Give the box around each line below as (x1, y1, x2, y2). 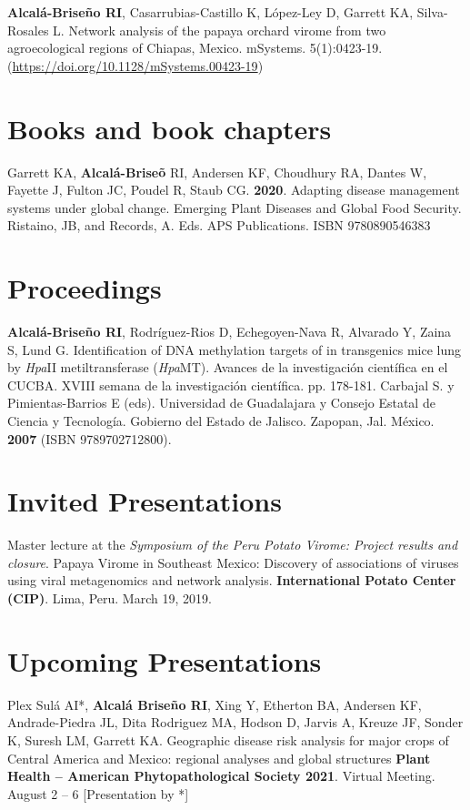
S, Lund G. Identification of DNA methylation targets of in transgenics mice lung (7, 339, 461, 359)
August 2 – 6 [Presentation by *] (7, 784, 189, 803)
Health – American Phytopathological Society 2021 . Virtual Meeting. (7, 766, 435, 785)
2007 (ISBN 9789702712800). (7, 429, 172, 448)
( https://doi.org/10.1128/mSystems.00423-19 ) (7, 56, 264, 75)
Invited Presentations (7, 482, 282, 520)
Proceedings (7, 269, 162, 307)
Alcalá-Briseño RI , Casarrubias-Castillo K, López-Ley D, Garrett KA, (7, 3, 414, 21)
